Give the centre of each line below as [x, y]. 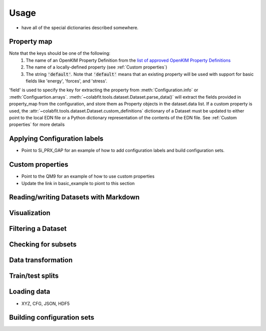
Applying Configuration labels [56, 139]
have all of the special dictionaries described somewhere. [80, 28]
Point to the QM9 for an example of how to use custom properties [88, 176]
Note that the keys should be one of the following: [60, 53]
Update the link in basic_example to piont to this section [78, 183]
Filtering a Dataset [38, 229]
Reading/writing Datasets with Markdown [74, 197]
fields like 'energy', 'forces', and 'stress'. [67, 81]
